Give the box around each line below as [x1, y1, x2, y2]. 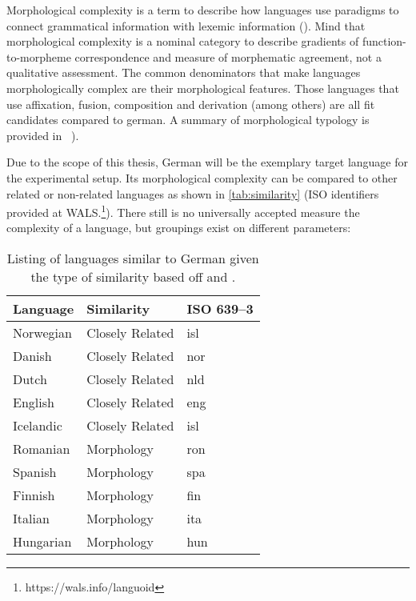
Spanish [13, 462, 57, 481]
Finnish [13, 485, 55, 504]
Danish [13, 346, 52, 365]
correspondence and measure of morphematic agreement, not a [74, 48, 382, 65]
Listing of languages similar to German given [6, 248, 259, 267]
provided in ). [6, 126, 79, 143]
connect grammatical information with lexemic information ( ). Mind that [6, 17, 366, 34]
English [13, 392, 54, 411]
